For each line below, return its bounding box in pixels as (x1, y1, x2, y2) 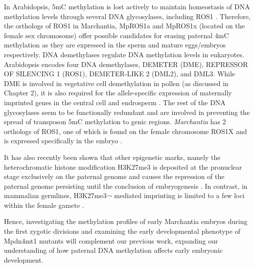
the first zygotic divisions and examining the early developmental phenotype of (4, 226, 240, 236)
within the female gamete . (4, 200, 84, 210)
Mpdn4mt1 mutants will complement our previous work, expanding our (4, 235, 218, 246)
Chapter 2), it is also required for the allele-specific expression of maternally (4, 88, 232, 98)
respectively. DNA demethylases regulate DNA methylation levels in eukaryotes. (4, 49, 244, 59)
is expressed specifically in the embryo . (4, 135, 122, 146)
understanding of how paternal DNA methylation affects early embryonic (4, 245, 223, 255)
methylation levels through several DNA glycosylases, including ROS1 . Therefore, (4, 11, 251, 21)
